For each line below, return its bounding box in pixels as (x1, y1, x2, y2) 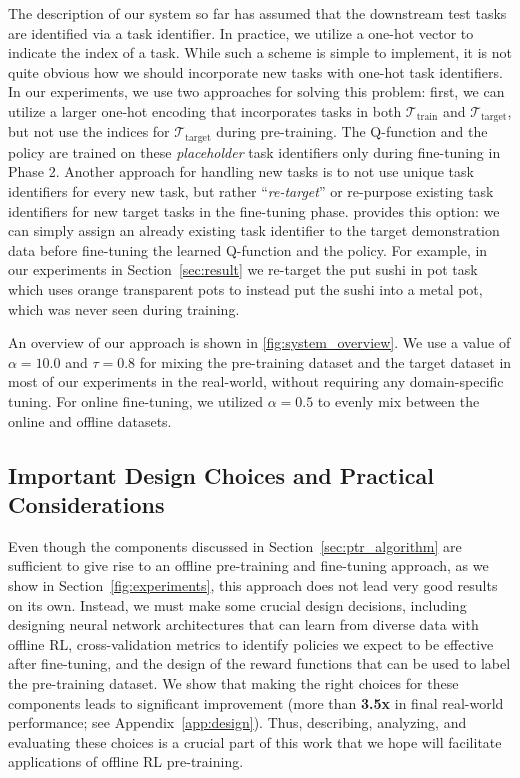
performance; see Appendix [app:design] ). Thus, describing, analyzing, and (8, 712, 467, 733)
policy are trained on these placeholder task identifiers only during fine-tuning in (8, 141, 501, 162)
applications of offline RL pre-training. (8, 751, 244, 772)
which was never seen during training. (8, 298, 240, 319)
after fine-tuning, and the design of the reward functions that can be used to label (8, 653, 511, 674)
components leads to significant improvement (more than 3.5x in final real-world (8, 692, 504, 713)
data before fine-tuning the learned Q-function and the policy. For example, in (8, 239, 488, 260)
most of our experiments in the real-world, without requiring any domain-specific (8, 371, 504, 392)
